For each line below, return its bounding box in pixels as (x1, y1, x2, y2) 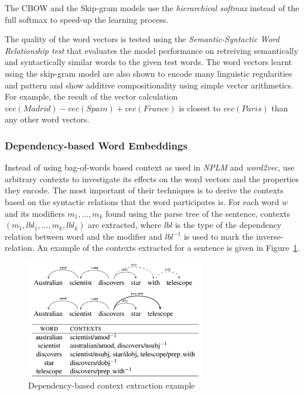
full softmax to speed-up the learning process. (5, 13, 169, 25)
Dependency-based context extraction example (28, 379, 195, 391)
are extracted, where (88, 219, 162, 231)
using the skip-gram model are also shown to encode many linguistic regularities (5, 67, 292, 79)
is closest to (179, 101, 221, 114)
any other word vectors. (5, 113, 90, 125)
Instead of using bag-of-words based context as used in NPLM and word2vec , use (5, 161, 295, 173)
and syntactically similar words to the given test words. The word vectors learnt (5, 56, 292, 68)
